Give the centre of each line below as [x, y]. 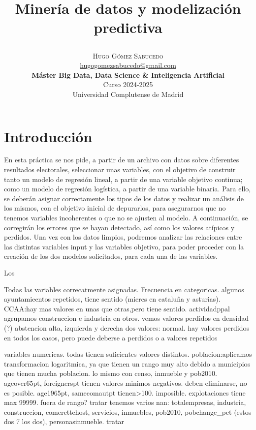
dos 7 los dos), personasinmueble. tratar [64, 421]
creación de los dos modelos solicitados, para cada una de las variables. [111, 256]
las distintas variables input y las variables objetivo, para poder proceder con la [124, 246]
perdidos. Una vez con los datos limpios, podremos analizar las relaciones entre [123, 237]
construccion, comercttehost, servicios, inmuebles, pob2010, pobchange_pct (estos [128, 412]
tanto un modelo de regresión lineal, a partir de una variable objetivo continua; [123, 179]
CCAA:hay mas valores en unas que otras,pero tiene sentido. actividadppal [117, 308]
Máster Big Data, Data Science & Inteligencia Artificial [128, 75]
